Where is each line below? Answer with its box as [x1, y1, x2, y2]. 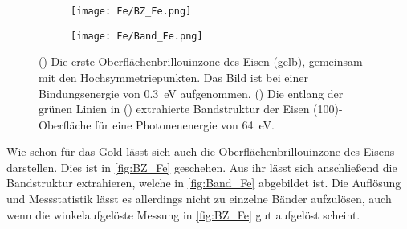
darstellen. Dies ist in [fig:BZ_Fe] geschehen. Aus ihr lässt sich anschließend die [6, 158, 397, 175]
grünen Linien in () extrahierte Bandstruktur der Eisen [39, 100, 310, 117]
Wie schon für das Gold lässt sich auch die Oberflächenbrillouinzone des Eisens [6, 143, 395, 160]
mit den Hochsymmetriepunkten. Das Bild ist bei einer [39, 68, 308, 85]
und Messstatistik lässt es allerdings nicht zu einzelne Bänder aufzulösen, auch [6, 190, 392, 207]
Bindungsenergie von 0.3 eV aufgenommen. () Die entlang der [39, 84, 344, 101]
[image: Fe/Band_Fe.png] [71, 30, 203, 42]
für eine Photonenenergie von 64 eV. [95, 116, 275, 133]
